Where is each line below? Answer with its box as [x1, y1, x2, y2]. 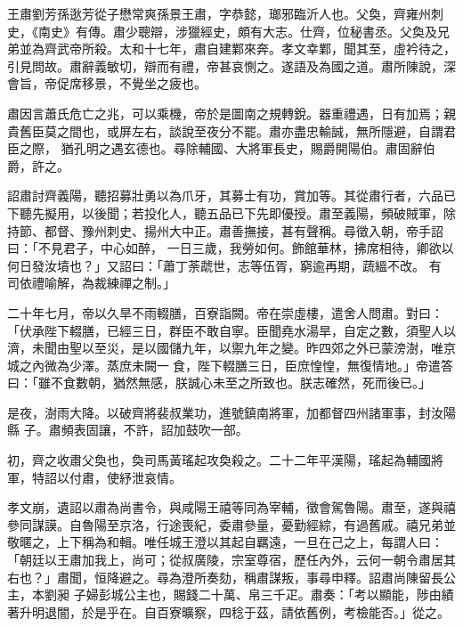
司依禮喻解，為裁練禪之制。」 [7, 273, 175, 292]
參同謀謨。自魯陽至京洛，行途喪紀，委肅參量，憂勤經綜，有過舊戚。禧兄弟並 [7, 515, 456, 533]
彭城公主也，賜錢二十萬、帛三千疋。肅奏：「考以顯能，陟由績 [98, 585, 454, 604]
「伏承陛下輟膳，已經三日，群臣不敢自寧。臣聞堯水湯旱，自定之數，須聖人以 [7, 321, 456, 339]
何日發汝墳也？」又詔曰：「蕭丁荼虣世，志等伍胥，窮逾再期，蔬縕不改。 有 [7, 256, 442, 274]
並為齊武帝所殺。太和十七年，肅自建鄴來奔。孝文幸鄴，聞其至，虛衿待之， [19, 39, 456, 58]
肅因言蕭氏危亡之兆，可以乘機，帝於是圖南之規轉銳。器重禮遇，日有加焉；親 [7, 103, 456, 122]
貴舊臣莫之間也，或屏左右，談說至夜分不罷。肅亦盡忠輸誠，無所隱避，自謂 [7, 121, 443, 140]
